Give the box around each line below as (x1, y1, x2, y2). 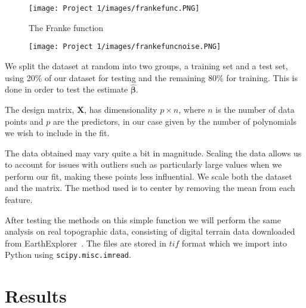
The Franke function (29, 21, 104, 33)
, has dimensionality (84, 103, 157, 115)
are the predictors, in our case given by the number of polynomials (53, 115, 297, 127)
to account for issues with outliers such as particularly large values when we (5, 158, 282, 171)
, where (178, 103, 205, 115)
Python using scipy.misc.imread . (5, 248, 131, 261)
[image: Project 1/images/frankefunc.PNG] (29, 4, 200, 13)
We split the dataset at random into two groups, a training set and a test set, (5, 59, 288, 72)
